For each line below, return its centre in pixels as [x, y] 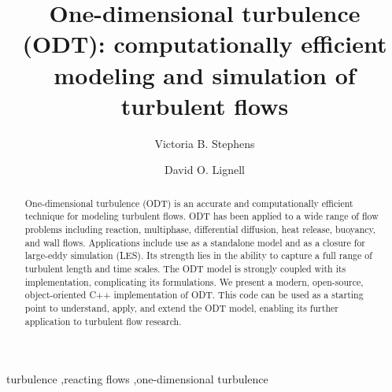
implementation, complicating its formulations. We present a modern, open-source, [194, 281]
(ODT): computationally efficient [205, 44]
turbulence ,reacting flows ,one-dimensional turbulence [137, 379]
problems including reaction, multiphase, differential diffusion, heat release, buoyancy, [200, 229]
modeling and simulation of [205, 74]
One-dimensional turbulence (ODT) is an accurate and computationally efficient [189, 203]
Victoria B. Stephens [205, 143]
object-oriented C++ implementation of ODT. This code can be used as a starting [194, 295]
